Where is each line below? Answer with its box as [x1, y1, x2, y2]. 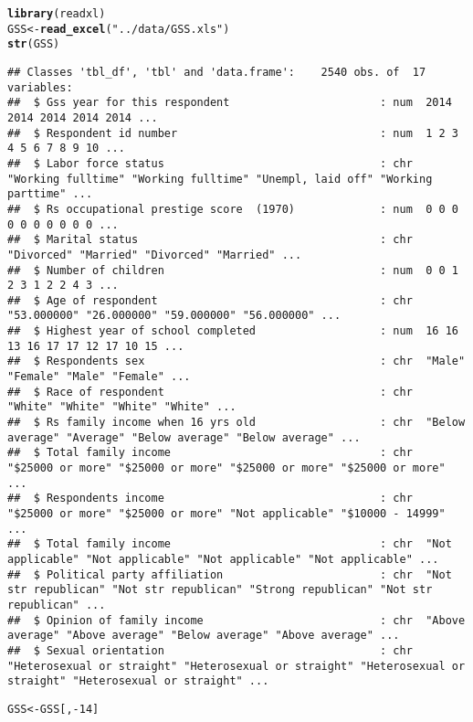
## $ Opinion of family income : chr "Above [7, 613, 466, 627]
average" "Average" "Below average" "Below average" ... [7, 430, 361, 444]
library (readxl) [7, 7, 106, 20]
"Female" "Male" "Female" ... [7, 370, 191, 384]
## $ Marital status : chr [7, 233, 413, 247]
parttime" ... [7, 187, 93, 201]
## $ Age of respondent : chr [7, 293, 413, 307]
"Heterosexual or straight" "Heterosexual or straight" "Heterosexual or [7, 659, 466, 673]
